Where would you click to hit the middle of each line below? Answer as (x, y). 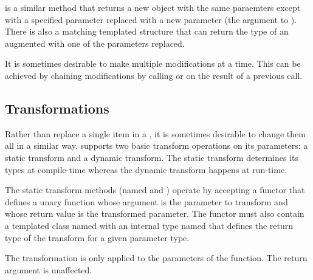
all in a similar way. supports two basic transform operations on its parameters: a (156, 145)
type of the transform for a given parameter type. (97, 237)
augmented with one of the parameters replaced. (95, 43)
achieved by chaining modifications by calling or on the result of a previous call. (154, 75)
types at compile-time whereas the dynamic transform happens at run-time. (146, 169)
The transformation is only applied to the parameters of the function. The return (156, 258)
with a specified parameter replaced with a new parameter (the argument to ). (151, 19)
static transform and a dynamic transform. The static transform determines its (152, 157)
